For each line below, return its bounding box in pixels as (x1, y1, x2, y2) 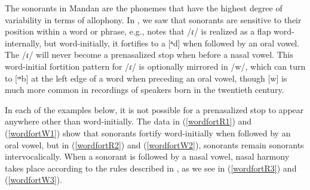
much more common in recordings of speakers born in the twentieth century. (5, 83, 284, 96)
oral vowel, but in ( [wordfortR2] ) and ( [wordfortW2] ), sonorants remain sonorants (5, 138, 304, 151)
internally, (5, 36, 42, 49)
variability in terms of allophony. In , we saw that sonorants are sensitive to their (5, 13, 302, 26)
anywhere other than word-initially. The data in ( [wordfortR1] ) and (5, 115, 252, 127)
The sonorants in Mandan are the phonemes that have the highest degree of (5, 2, 283, 14)
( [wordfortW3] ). (5, 173, 63, 186)
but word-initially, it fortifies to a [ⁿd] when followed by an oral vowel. (44, 36, 300, 49)
